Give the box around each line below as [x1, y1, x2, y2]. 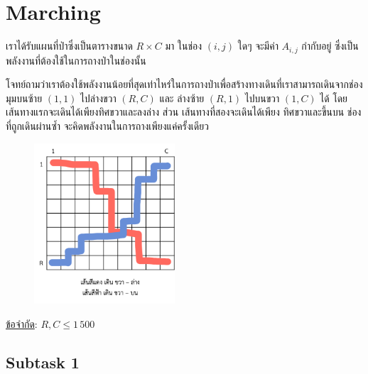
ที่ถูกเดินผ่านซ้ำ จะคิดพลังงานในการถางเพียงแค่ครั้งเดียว [6, 118, 209, 133]
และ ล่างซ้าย [159, 90, 205, 105]
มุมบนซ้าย [6, 90, 43, 105]
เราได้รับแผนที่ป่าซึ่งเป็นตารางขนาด [6, 38, 133, 53]
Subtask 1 [6, 351, 80, 373]
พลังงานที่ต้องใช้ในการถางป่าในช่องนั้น [6, 53, 146, 67]
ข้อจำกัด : [6, 316, 38, 331]
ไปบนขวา [244, 90, 280, 105]
